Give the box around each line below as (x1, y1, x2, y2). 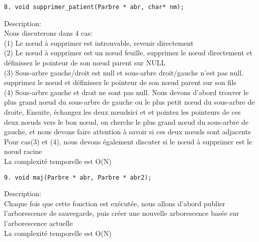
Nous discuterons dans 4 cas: (4, 28, 93, 38)
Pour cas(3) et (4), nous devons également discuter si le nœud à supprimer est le (4, 136, 252, 146)
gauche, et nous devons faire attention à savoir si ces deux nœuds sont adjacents (4, 126, 251, 137)
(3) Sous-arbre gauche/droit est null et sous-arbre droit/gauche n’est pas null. (4, 67, 243, 77)
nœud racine (4, 146, 42, 156)
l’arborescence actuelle (4, 218, 73, 228)
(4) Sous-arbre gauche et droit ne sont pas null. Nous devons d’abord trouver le (4, 87, 249, 97)
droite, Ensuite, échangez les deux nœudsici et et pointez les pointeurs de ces (4, 107, 241, 117)
